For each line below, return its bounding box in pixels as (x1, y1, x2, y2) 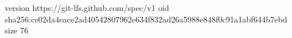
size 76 (5, 24, 29, 36)
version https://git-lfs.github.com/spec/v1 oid (5, 2, 169, 13)
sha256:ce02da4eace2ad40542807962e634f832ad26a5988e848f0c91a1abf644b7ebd (5, 13, 287, 25)
